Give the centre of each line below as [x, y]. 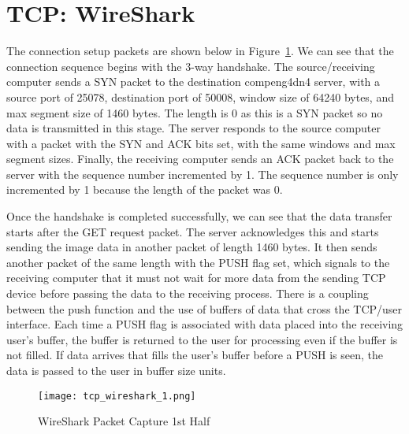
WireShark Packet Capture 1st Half [124, 421]
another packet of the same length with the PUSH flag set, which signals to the [198, 262]
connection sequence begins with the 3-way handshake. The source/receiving [191, 66]
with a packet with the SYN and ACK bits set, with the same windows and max [201, 143]
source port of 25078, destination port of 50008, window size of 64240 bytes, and [200, 96]
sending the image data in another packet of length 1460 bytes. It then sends [192, 247]
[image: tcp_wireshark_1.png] [117, 396]
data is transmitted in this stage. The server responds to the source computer [193, 128]
